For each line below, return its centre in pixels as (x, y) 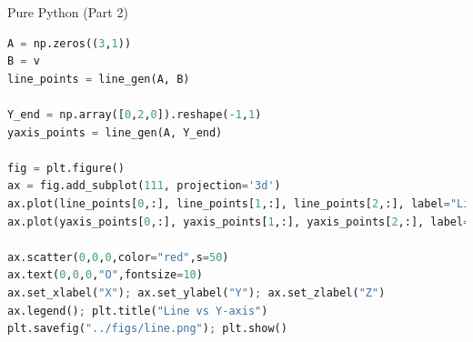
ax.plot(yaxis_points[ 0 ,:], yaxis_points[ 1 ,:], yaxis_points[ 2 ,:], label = (239, 221)
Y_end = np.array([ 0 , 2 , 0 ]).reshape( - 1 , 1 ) (135, 114)
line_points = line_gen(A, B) (99, 79)
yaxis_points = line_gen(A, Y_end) (115, 132)
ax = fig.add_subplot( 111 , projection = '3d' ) (144, 186)
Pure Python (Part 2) (68, 12)
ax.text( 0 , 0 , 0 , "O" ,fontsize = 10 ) (105, 275)
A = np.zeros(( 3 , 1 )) (70, 43)
